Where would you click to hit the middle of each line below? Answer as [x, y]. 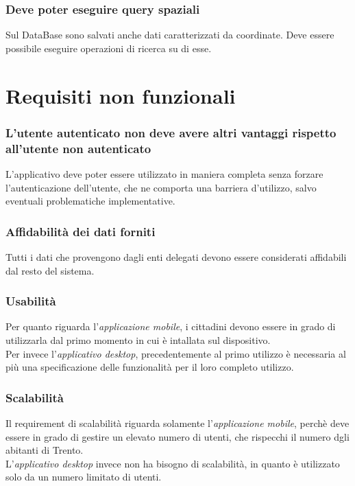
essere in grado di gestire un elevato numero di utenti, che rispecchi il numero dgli [177, 436]
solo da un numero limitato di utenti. [84, 477]
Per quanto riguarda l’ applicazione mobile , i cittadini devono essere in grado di [171, 326]
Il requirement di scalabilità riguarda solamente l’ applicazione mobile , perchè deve [177, 423]
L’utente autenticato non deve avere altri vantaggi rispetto [171, 132]
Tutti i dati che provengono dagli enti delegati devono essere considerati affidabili [176, 256]
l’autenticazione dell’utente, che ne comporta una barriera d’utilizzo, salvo [161, 187]
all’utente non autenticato [78, 148]
